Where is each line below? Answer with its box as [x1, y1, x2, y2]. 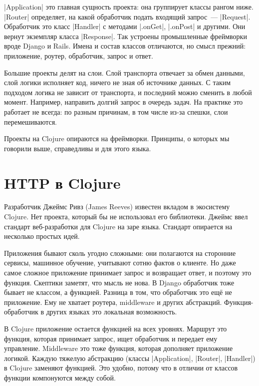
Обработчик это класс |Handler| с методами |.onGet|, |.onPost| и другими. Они [4, 21, 246, 32]
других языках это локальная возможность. [46, 306, 177, 317]
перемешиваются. [4, 116, 57, 127]
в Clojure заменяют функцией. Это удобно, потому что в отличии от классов [4, 362, 238, 373]
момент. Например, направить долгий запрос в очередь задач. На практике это [4, 97, 243, 107]
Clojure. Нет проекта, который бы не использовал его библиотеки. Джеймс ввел [4, 211, 248, 222]
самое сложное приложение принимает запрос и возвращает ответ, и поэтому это [4, 267, 252, 277]
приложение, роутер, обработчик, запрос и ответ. [4, 50, 153, 61]
